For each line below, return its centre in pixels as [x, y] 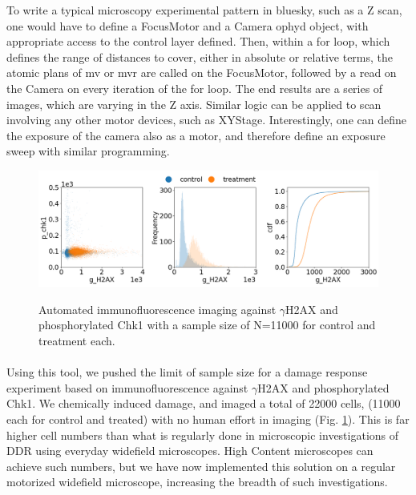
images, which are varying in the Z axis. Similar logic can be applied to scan [194, 104]
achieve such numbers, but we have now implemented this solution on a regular [201, 466]
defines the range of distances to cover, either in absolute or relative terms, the [200, 56]
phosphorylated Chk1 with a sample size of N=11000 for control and [207, 325]
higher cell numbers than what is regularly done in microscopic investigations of [203, 435]
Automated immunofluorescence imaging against [158, 309]
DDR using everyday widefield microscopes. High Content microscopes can [190, 451]
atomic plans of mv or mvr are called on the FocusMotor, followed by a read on [202, 72]
